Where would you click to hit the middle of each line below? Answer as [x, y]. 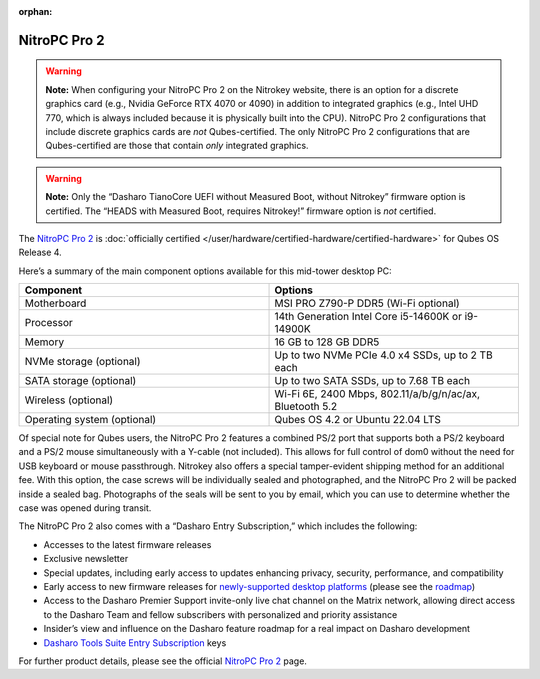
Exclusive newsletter [86, 559]
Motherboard [55, 303]
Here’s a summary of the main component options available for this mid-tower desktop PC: [205, 271]
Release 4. [40, 252]
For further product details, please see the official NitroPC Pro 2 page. [162, 661]
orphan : [35, 11]
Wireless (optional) [69, 400]
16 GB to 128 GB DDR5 [327, 342]
